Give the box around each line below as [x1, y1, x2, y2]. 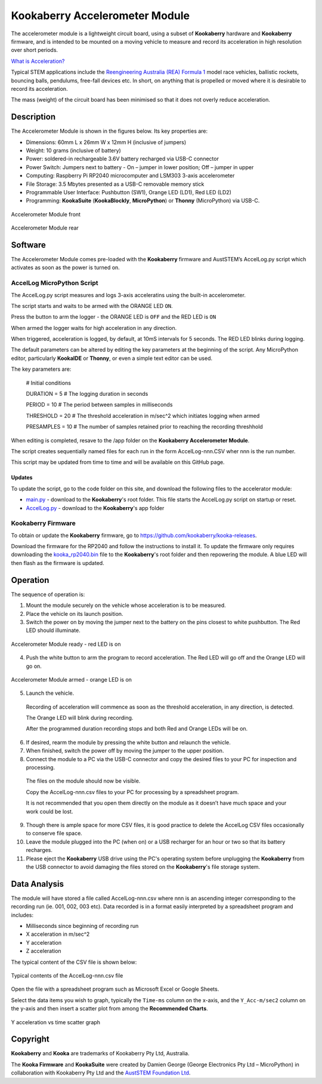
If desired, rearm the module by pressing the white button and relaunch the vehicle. [26, 738, 231, 746]
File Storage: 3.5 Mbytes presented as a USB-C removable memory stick [26, 180, 205, 188]
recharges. [26, 847, 53, 854]
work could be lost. [26, 808, 73, 815]
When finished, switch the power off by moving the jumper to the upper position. [26, 747, 224, 755]
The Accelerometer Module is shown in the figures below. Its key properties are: [11, 127, 208, 135]
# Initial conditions [26, 379, 72, 386]
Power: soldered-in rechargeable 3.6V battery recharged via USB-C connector [26, 155, 219, 163]
